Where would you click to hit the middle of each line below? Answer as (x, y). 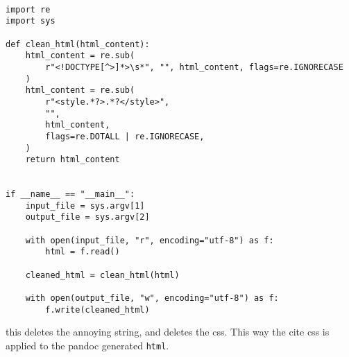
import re (28, 9)
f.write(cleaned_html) (97, 310)
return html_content (73, 160)
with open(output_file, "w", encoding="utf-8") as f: (152, 298)
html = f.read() (83, 252)
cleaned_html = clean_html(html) (102, 275)
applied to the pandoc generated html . (87, 345)
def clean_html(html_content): (78, 44)
